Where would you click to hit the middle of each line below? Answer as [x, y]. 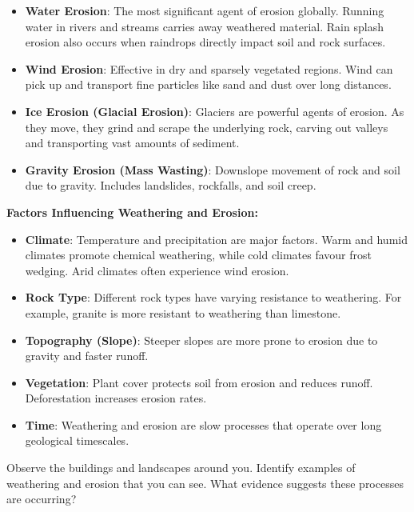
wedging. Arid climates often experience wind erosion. [157, 270]
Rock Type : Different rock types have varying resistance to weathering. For [213, 297]
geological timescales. [77, 440]
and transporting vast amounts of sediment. [132, 143]
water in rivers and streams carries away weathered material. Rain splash [204, 26]
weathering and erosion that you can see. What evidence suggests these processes [205, 483]
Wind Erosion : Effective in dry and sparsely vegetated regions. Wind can [209, 68]
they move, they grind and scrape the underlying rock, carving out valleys [207, 127]
